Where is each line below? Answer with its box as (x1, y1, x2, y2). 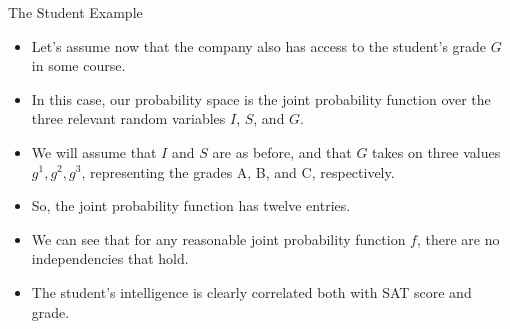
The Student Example (8, 2, 143, 22)
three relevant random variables (31, 108, 226, 129)
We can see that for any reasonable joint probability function (31, 228, 406, 249)
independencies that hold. (31, 248, 189, 269)
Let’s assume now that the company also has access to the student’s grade (31, 35, 487, 56)
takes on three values (372, 141, 501, 162)
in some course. (31, 55, 126, 76)
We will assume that (31, 141, 157, 162)
